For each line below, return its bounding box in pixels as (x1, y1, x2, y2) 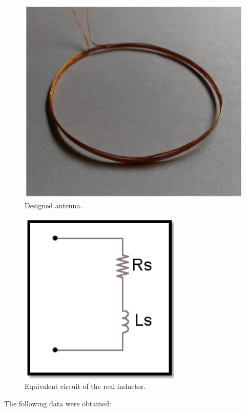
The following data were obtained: (4, 398, 111, 408)
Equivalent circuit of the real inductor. (25, 381, 146, 391)
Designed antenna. (25, 200, 83, 210)
